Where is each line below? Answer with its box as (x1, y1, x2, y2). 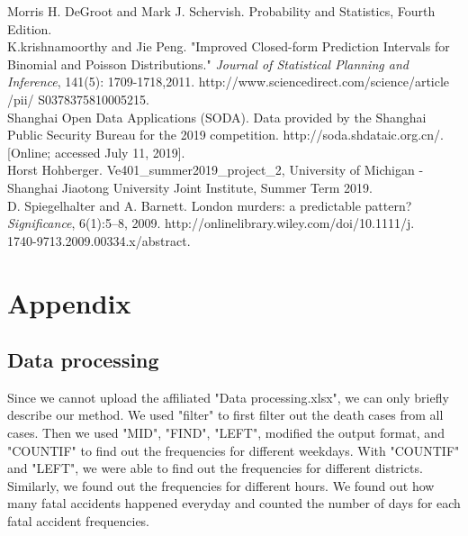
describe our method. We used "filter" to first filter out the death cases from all (7, 405, 444, 424)
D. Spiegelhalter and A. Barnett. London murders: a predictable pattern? (7, 195, 412, 214)
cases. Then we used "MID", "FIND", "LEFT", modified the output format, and (7, 423, 445, 442)
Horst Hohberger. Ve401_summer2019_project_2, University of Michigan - (7, 160, 424, 179)
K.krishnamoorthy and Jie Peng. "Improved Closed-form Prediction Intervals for (7, 37, 450, 56)
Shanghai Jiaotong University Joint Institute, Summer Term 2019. (7, 177, 373, 196)
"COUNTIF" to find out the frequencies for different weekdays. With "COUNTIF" (7, 441, 460, 459)
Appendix (7, 284, 131, 321)
